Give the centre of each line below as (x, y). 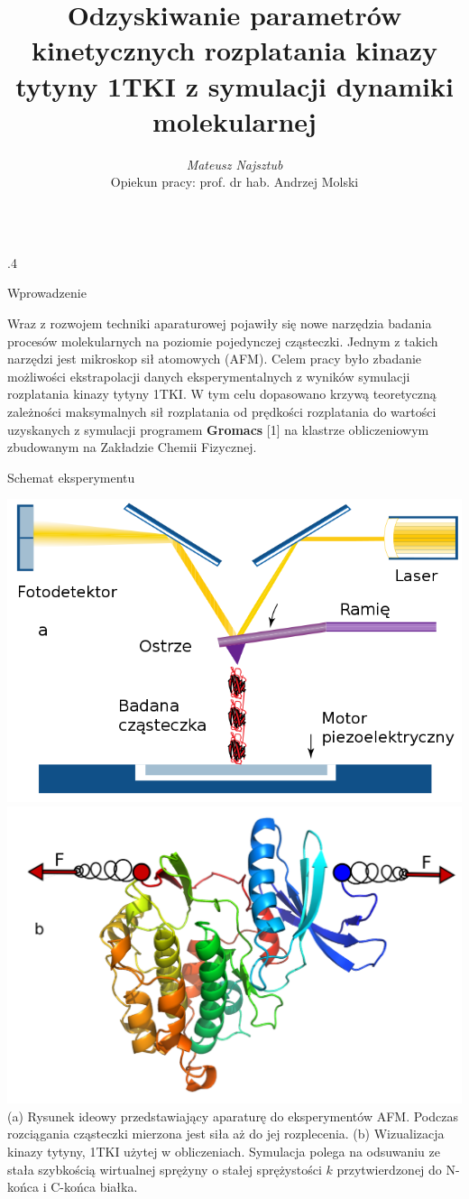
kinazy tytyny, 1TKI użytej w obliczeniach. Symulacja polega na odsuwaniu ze (224, 1152)
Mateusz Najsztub (234, 164)
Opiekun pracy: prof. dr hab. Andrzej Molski (234, 182)
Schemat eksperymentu (71, 477)
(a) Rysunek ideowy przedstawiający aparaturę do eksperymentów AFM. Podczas (233, 1116)
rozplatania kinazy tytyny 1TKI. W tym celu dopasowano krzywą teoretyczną (222, 394)
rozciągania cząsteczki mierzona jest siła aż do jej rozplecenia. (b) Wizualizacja (226, 1134)
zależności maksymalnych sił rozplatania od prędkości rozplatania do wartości (222, 412)
